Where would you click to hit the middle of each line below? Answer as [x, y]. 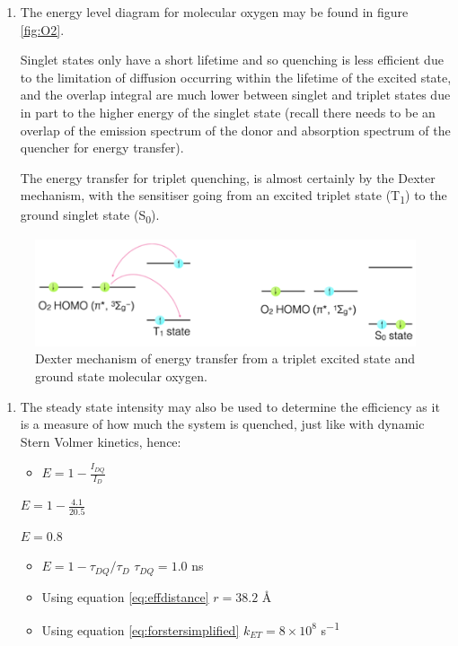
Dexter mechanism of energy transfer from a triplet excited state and [225, 358]
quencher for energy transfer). [102, 148]
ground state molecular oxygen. [121, 376]
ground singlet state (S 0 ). [90, 216]
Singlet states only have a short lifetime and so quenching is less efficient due [232, 60]
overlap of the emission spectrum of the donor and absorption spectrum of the [235, 130]
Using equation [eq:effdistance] [125, 596]
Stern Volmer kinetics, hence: [101, 441]
